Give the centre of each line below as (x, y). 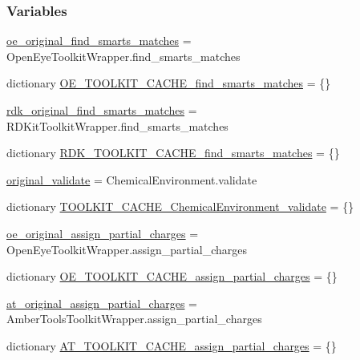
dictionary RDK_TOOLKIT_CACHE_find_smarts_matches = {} (173, 153)
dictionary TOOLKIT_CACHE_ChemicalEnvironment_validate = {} (180, 206)
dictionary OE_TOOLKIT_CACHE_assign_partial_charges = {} (172, 276)
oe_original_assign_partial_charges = (103, 233)
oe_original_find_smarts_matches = (99, 40)
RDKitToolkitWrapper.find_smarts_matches (117, 125)
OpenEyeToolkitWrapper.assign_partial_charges (127, 249)
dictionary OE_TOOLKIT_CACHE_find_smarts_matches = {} (169, 83)
